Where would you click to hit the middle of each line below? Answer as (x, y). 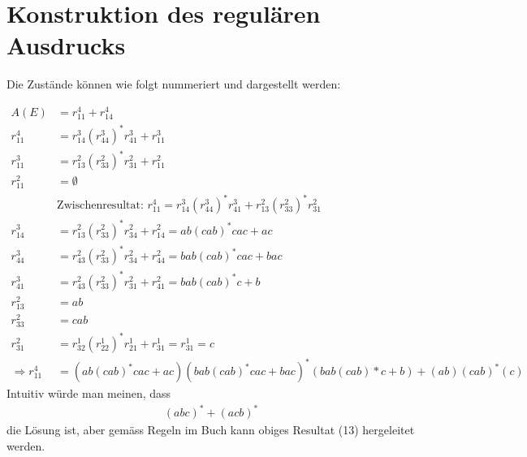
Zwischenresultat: (100, 206)
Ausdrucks (66, 45)
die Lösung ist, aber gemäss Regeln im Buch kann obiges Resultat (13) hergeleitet (211, 430)
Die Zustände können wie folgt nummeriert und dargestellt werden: (174, 84)
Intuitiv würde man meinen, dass (89, 393)
